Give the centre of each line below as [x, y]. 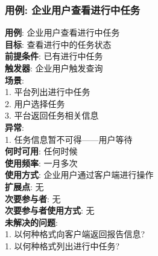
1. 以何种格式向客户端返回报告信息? [75, 234]
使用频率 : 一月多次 [41, 162]
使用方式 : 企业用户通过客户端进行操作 [79, 175]
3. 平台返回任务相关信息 [52, 115]
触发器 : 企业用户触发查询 [54, 68]
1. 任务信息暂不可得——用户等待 [69, 139]
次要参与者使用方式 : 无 [50, 210]
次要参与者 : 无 [33, 198]
